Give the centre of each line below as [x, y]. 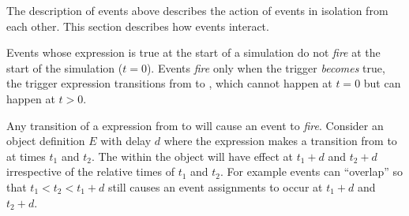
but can [382, 83]
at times [26, 156]
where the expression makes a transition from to [280, 141]
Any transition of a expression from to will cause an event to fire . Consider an [195, 125]
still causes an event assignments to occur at [215, 186]
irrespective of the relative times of [90, 171]
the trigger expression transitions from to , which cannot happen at [169, 83]
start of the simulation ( [65, 67]
